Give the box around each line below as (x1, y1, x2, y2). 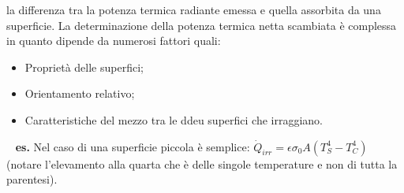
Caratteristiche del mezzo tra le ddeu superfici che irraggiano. (24, 111, 323, 128)
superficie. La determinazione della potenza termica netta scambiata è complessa (6, 17, 397, 33)
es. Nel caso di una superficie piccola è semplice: (15, 138, 250, 154)
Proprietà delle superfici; (24, 58, 144, 75)
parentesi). (6, 171, 58, 187)
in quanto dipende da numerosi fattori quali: (6, 32, 221, 49)
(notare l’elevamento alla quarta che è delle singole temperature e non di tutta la (6, 155, 398, 172)
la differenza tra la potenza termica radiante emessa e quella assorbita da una (6, 2, 381, 17)
